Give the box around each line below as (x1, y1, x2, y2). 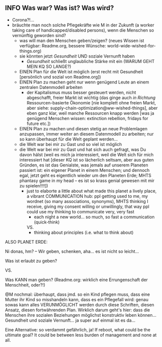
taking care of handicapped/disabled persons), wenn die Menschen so (12, 27, 154, 33)
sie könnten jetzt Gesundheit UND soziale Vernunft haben (19, 53, 135, 59)
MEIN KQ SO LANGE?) (26, 63, 72, 69)
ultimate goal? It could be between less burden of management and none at (5, 332, 157, 338)
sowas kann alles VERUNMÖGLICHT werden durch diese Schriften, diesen (5, 302, 155, 307)
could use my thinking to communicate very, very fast (26, 208, 135, 214)
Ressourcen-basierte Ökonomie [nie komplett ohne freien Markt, (26, 100, 156, 105)
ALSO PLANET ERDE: (5, 239, 48, 245)
